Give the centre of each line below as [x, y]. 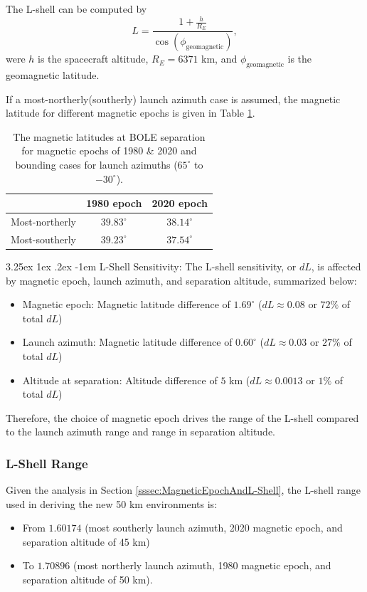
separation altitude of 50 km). [87, 580]
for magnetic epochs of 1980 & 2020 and [109, 150]
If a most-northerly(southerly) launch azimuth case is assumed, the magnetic [173, 99]
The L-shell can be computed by [76, 9]
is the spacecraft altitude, [93, 59]
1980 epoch [114, 203]
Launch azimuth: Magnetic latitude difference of [127, 342]
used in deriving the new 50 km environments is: [112, 503]
